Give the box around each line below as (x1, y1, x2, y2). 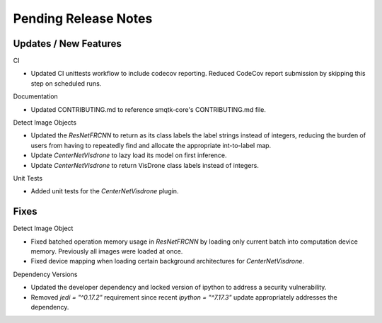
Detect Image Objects (13, 118, 77, 127)
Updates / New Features (13, 38, 122, 50)
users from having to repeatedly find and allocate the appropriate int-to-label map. (30, 141, 272, 149)
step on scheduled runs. (30, 79, 102, 88)
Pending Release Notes (13, 11, 153, 26)
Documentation (13, 92, 58, 101)
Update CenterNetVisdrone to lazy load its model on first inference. (30, 151, 227, 159)
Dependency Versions (13, 270, 78, 278)
